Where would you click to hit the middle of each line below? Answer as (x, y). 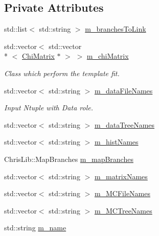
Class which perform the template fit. (62, 73)
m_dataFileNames (123, 90)
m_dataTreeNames (124, 124)
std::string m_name (35, 228)
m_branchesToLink (116, 29)
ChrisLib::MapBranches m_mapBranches (69, 159)
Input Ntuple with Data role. (49, 108)
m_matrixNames (121, 176)
